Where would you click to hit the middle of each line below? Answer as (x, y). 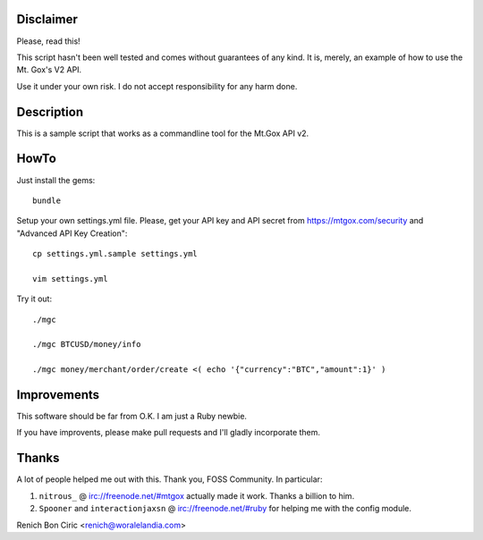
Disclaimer (47, 19)
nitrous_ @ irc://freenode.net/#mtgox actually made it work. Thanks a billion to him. (197, 495)
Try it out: (34, 299)
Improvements (58, 395)
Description (50, 112)
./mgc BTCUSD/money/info (87, 345)
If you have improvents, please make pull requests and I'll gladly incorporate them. (169, 433)
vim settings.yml (70, 278)
